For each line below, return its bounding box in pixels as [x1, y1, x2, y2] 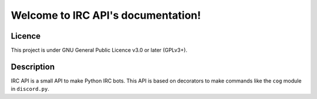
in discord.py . [11, 86, 49, 93]
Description [11, 62, 55, 71]
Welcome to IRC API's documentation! [11, 9, 201, 22]
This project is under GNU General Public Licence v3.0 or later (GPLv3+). [11, 47, 188, 54]
